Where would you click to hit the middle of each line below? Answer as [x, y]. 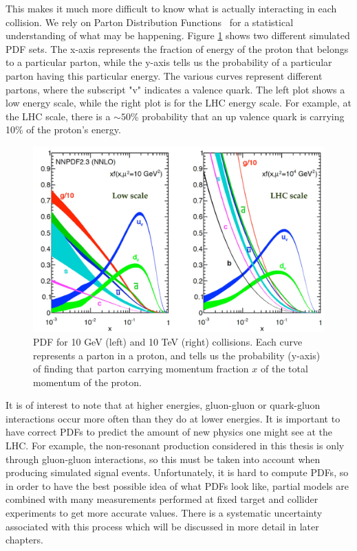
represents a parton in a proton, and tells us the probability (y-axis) [177, 355]
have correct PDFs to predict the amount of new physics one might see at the [169, 432]
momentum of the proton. [87, 382]
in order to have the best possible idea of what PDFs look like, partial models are [177, 485]
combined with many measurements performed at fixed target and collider [162, 499]
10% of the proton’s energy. [63, 130]
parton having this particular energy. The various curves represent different [164, 75]
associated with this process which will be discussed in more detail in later [162, 526]
